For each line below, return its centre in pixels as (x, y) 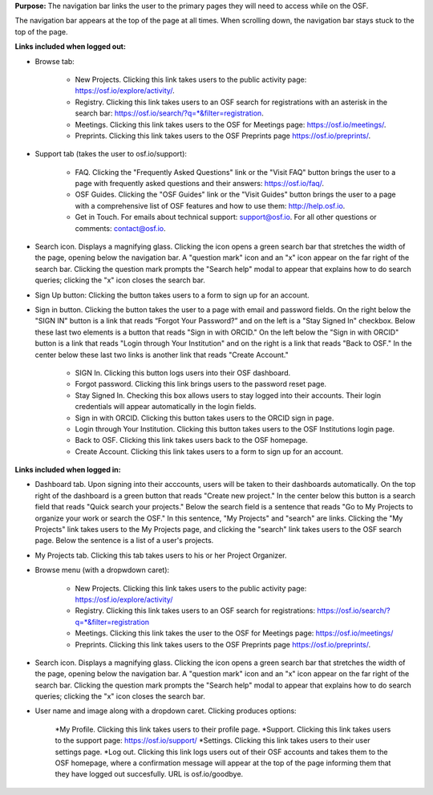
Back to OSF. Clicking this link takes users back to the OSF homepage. (192, 440)
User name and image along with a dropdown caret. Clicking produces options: (166, 711)
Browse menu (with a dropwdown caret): (102, 570)
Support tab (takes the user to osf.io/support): (111, 154)
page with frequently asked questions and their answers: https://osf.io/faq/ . (200, 184)
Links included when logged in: (68, 470)
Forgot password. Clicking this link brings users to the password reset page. (201, 384)
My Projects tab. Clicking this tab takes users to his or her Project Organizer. (161, 555)
